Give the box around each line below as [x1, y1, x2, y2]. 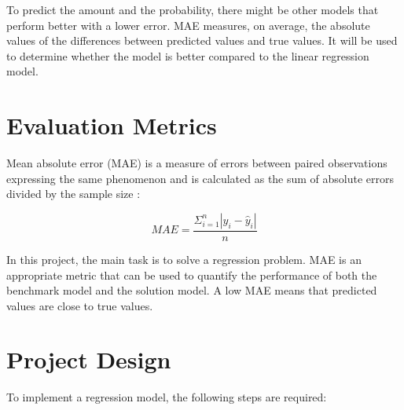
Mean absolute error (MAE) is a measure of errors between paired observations [6, 155, 387, 171]
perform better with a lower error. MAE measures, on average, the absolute [6, 16, 370, 33]
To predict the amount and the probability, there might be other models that [6, 2, 379, 17]
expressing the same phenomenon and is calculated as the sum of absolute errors [6, 170, 395, 186]
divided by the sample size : [6, 185, 141, 202]
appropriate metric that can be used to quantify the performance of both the [6, 266, 377, 283]
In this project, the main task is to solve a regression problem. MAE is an [6, 251, 362, 267]
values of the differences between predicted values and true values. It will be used [6, 32, 398, 49]
